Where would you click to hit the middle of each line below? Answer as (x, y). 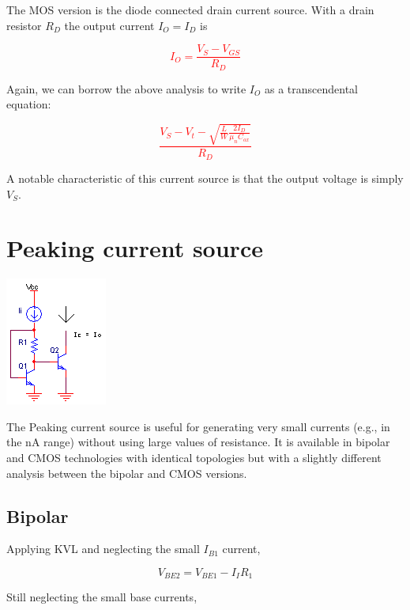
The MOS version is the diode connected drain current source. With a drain (190, 9)
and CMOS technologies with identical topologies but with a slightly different (194, 458)
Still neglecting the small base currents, (102, 597)
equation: (29, 104)
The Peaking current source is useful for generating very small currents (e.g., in (198, 426)
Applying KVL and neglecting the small (103, 549)
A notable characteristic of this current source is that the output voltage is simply (205, 178)
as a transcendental (311, 88)
